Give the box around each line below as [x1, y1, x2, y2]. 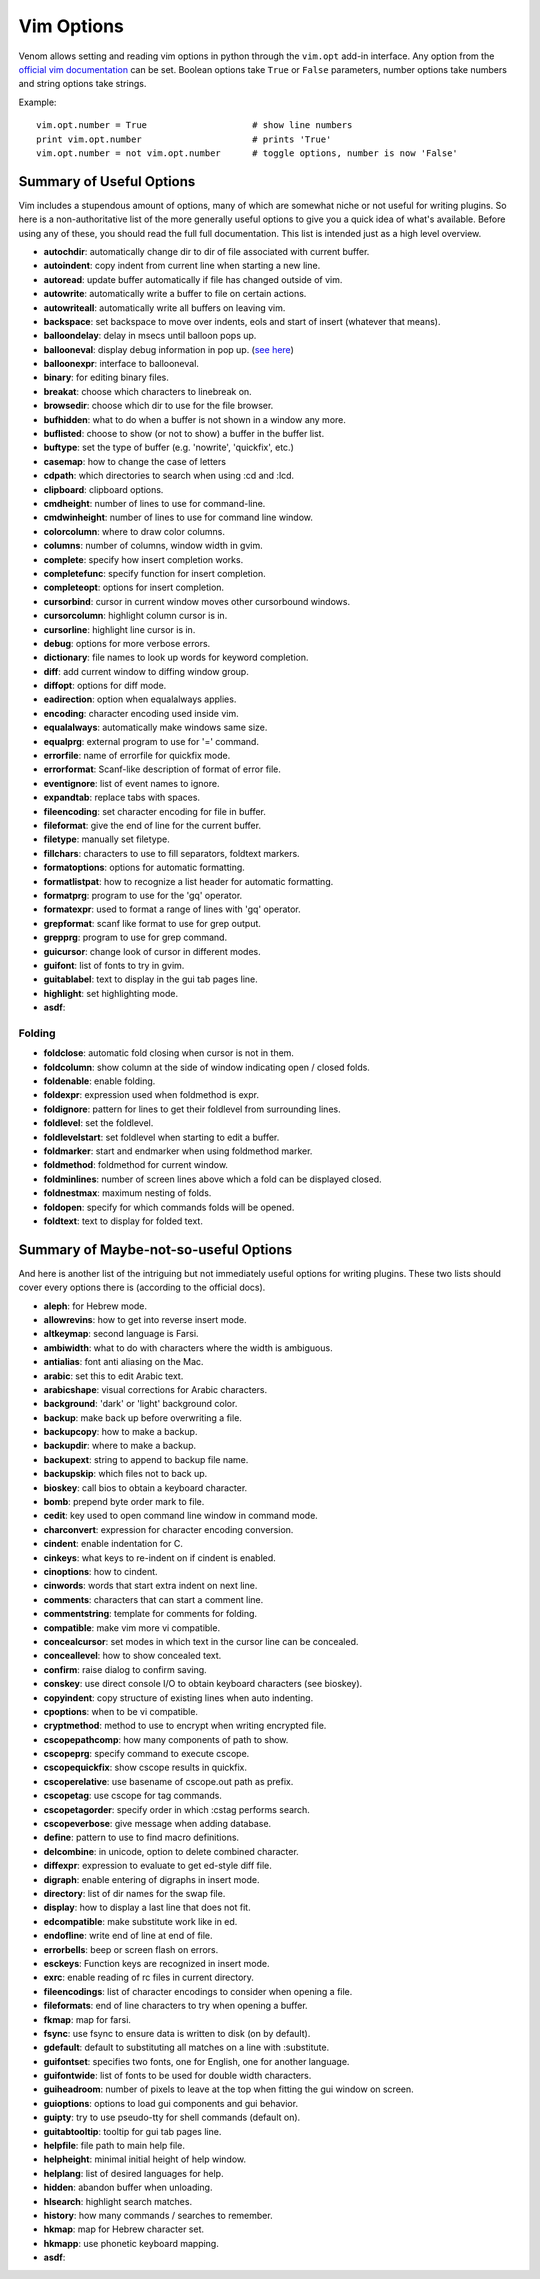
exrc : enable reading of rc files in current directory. [43, 1971, 255, 1984]
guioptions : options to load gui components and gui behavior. [43, 2097, 299, 2109]
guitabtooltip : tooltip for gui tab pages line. [43, 2125, 222, 2137]
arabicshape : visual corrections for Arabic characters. [43, 1383, 268, 1395]
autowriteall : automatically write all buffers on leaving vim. [43, 301, 286, 314]
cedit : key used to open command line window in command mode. [43, 1510, 319, 1522]
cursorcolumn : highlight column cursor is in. [43, 610, 228, 622]
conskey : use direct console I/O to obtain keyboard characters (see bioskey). [43, 1678, 363, 1690]
